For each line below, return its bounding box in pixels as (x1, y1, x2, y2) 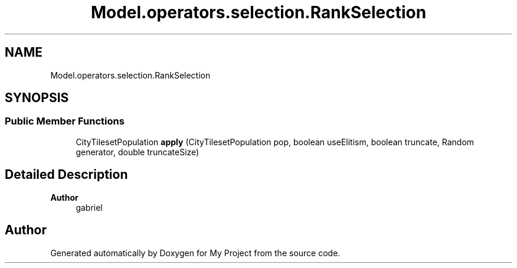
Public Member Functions (5, 115, 125, 128)
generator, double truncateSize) (76, 146, 199, 157)
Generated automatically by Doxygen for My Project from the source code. (50, 247, 341, 258)
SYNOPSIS (5, 90, 69, 106)
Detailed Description (5, 167, 128, 182)
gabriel (76, 202, 103, 213)
